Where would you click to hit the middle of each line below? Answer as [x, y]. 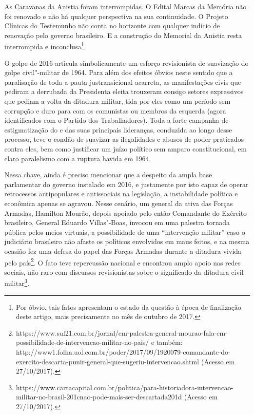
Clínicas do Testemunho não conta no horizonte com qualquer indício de [112, 26]
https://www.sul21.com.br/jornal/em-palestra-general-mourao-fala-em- [122, 332]
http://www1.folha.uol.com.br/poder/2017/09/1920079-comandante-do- [123, 351]
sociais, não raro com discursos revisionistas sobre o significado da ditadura [117, 272]
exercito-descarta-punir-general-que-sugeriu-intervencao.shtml [107, 361]
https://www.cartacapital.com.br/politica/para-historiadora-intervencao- [125, 387]
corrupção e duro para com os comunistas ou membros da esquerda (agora [115, 110]
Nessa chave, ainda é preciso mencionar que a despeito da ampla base [108, 175]
